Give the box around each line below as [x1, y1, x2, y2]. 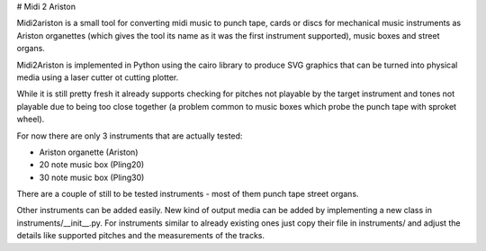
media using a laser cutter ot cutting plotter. [16, 72, 179, 83]
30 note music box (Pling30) [39, 172, 145, 183]
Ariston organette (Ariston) [39, 147, 139, 157]
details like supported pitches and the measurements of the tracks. [16, 230, 265, 241]
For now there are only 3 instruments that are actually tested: [16, 130, 243, 141]
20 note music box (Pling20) [39, 159, 145, 170]
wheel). [16, 113, 45, 125]
